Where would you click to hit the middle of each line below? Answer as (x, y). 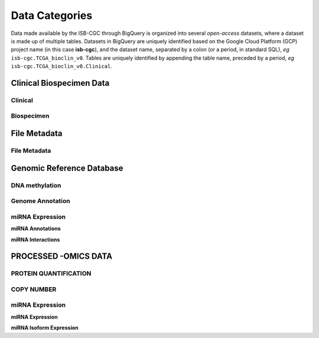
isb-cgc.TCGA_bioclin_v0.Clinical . (61, 66)
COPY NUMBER (34, 289)
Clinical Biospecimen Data (60, 83)
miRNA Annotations (36, 228)
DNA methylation (36, 185)
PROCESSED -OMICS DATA (61, 257)
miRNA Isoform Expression (45, 328)
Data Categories (52, 15)
